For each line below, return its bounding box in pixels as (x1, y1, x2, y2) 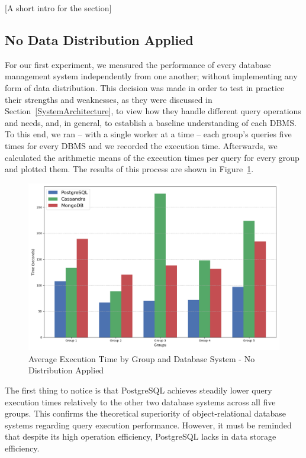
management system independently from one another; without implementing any (5, 70, 298, 82)
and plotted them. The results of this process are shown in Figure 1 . (5, 163, 254, 175)
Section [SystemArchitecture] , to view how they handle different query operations (5, 105, 301, 117)
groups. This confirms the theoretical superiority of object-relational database (5, 407, 286, 420)
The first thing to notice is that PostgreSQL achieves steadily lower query (5, 383, 272, 396)
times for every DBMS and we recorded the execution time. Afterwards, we (5, 139, 278, 151)
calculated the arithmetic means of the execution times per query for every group (5, 151, 299, 163)
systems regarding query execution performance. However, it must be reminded (5, 418, 292, 431)
